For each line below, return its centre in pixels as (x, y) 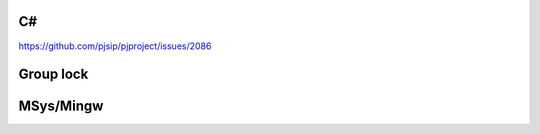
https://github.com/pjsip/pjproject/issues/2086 (115, 46)
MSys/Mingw (61, 106)
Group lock (53, 74)
